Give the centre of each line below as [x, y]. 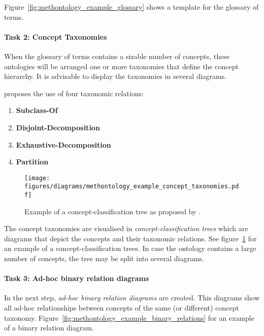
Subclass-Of [37, 110]
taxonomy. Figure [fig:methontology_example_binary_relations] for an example [129, 317]
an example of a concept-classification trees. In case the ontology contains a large [130, 248]
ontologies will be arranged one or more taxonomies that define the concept [121, 66]
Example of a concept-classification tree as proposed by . [113, 211]
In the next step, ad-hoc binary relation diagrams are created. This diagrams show [132, 298]
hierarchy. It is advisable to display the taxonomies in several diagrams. [115, 76]
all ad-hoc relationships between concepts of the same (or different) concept [122, 308]
